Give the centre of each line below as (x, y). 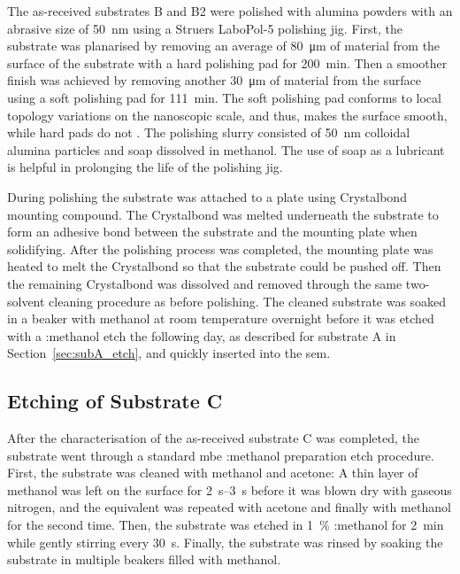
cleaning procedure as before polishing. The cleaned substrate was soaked (248, 301)
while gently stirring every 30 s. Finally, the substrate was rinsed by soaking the (225, 542)
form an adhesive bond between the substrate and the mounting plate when (212, 232)
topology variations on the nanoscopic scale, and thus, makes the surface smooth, (227, 115)
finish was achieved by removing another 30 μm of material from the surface (214, 80)
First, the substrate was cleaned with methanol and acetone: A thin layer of (213, 473)
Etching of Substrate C (115, 401)
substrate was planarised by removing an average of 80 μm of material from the (224, 46)
